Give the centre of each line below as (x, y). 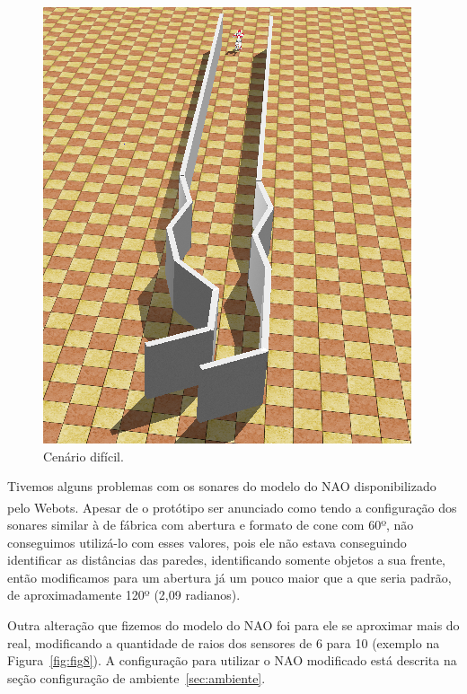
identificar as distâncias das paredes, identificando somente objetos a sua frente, (226, 560)
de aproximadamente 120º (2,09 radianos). (124, 595)
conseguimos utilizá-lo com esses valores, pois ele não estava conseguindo (207, 542)
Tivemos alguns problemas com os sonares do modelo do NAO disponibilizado (222, 486)
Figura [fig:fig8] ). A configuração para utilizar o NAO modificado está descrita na (232, 660)
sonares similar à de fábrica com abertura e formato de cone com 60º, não (211, 525)
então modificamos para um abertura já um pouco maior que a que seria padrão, (229, 577)
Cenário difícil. (84, 456)
